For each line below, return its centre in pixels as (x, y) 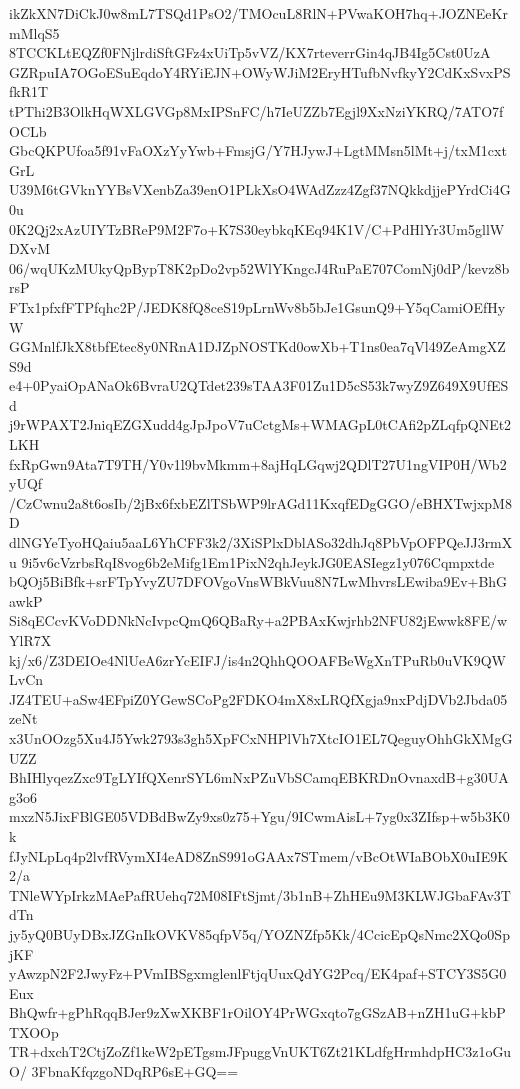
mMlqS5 (34, 32)
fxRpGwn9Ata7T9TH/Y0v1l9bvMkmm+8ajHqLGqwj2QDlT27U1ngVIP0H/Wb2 (258, 463)
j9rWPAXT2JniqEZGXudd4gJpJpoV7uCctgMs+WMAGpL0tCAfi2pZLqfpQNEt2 (260, 424)
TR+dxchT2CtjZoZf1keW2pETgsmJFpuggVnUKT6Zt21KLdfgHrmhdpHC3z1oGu (260, 1051)
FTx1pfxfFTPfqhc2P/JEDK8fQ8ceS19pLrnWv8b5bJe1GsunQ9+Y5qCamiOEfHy (257, 306)
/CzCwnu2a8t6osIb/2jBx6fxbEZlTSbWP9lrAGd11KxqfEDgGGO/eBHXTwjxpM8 (260, 502)
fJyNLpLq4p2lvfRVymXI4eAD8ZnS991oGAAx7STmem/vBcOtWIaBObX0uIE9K (259, 855)
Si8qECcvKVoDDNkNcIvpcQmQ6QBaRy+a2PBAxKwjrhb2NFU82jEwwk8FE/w (258, 620)
